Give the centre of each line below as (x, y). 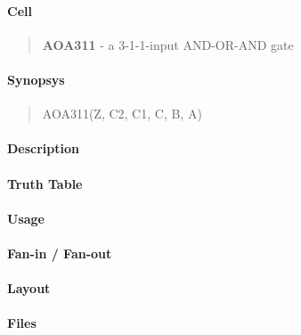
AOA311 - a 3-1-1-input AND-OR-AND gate (168, 44)
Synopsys (36, 79)
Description (44, 148)
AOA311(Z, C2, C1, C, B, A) (122, 114)
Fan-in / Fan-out (60, 253)
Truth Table (45, 183)
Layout (29, 288)
